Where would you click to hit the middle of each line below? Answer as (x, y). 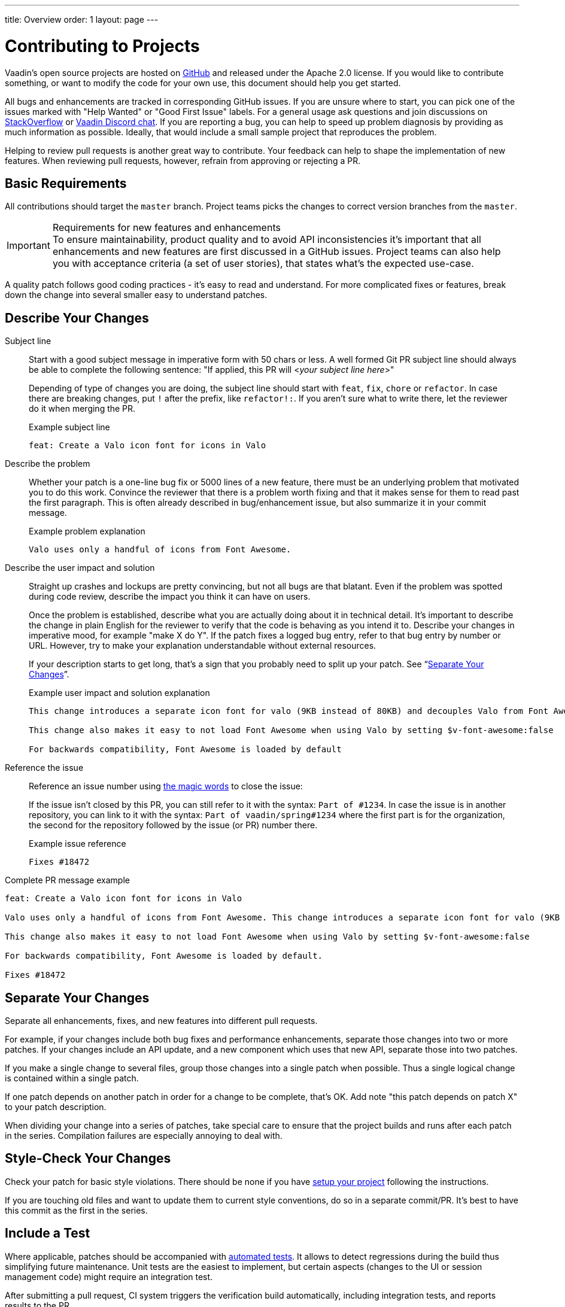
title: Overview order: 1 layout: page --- (82, 19)
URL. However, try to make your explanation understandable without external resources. (203, 646)
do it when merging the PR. (82, 409)
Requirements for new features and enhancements (166, 228)
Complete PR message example (67, 880)
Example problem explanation (87, 531)
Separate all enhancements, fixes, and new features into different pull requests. (161, 1021)
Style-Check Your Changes (88, 1159)
